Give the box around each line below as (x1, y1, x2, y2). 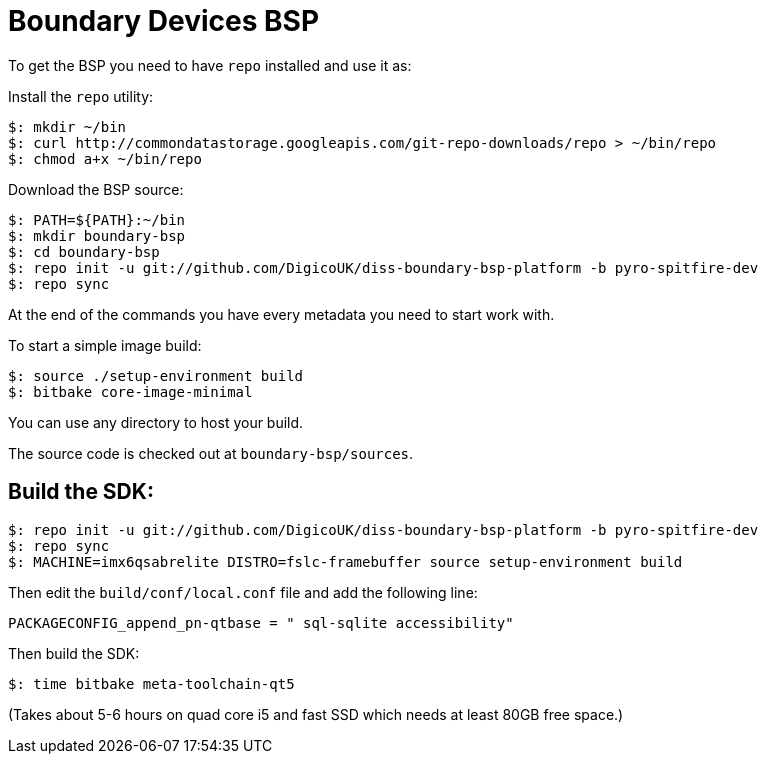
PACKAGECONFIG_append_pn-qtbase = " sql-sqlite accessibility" (8, 614, 514, 631)
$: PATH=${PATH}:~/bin (8, 211, 186, 228)
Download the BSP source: (8, 180, 184, 198)
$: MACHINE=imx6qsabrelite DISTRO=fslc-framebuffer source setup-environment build (8, 553, 683, 570)
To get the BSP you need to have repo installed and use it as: (8, 56, 412, 74)
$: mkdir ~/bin (8, 118, 127, 135)
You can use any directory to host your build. (8, 413, 304, 431)
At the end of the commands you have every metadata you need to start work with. (8, 305, 555, 323)
